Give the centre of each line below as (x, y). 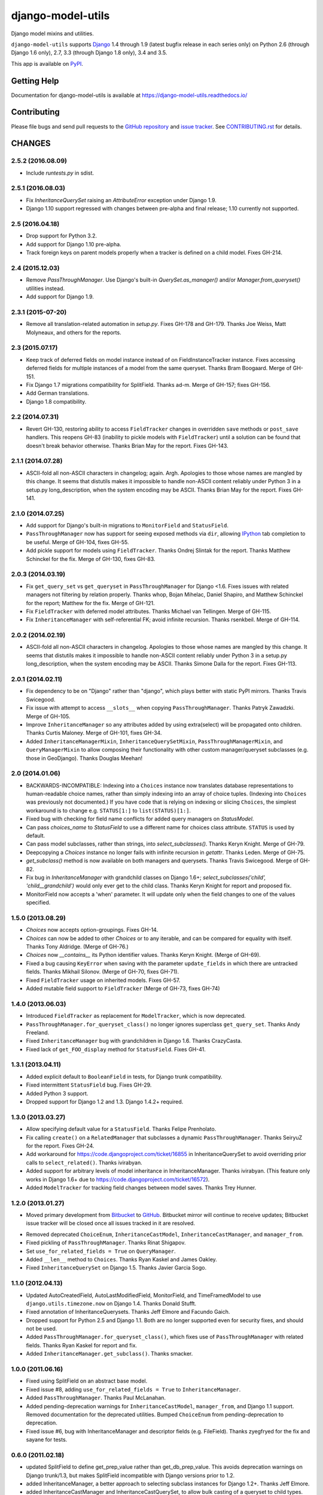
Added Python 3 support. (57, 1093)
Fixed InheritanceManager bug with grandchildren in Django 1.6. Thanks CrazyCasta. (134, 1041)
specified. (38, 902)
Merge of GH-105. (48, 716)
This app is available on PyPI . (47, 63)
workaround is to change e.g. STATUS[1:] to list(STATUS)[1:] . (109, 810)
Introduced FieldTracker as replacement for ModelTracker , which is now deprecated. (136, 1016)
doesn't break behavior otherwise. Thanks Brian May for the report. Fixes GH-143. (127, 446)
